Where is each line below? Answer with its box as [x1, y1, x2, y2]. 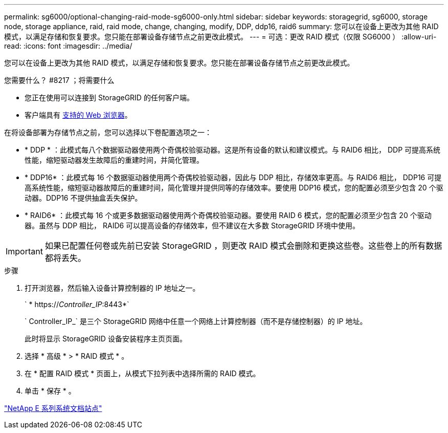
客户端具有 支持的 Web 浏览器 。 [25, 111, 132, 119]
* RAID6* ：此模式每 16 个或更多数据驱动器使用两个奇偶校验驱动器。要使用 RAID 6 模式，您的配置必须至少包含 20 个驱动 [25, 211, 432, 220]
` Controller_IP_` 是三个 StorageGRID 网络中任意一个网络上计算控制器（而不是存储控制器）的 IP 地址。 [25, 317, 367, 326]
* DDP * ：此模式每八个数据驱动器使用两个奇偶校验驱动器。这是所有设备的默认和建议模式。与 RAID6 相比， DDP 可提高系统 [25, 145, 441, 154]
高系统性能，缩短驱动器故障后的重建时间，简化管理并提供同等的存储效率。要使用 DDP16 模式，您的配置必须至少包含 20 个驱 [25, 183, 443, 192]
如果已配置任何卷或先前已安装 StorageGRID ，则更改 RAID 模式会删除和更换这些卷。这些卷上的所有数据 [44, 241, 442, 251]
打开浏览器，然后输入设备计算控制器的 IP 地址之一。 [25, 284, 200, 292]
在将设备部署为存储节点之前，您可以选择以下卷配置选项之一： [4, 128, 212, 137]
